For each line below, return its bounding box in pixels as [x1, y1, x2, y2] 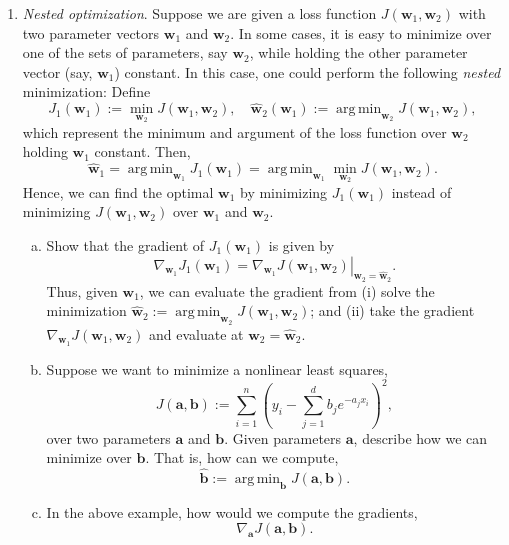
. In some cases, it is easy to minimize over [230, 22, 492, 43]
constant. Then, [94, 141, 191, 162]
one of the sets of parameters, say [22, 42, 228, 63]
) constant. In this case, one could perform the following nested [114, 61, 501, 82]
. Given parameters [224, 427, 342, 448]
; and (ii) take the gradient [310, 300, 475, 321]
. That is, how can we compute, [145, 447, 339, 468]
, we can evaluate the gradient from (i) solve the [139, 280, 435, 301]
